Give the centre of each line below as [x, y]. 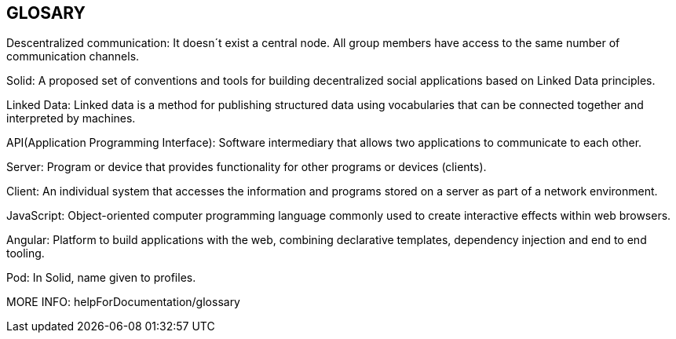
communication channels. [73, 56]
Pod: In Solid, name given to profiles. [101, 278]
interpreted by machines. [71, 118]
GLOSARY [46, 13]
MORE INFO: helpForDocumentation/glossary [123, 302]
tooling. [26, 253]
